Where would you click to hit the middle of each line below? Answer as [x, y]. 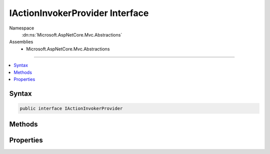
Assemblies [21, 42]
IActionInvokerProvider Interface [79, 13]
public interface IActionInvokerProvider [71, 108]
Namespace [22, 28]
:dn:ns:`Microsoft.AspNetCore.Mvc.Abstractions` [72, 34]
